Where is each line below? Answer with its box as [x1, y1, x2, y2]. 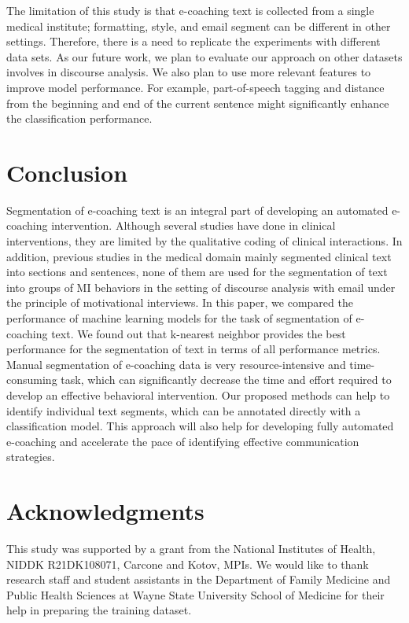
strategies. [6, 448, 55, 465]
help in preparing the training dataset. [6, 602, 192, 618]
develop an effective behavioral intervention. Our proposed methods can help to [6, 387, 390, 403]
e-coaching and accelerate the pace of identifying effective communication [6, 433, 359, 449]
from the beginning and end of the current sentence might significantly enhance [6, 94, 389, 111]
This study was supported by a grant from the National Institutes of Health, [6, 540, 376, 557]
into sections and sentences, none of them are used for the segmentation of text [6, 264, 388, 280]
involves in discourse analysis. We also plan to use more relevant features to [6, 64, 371, 80]
